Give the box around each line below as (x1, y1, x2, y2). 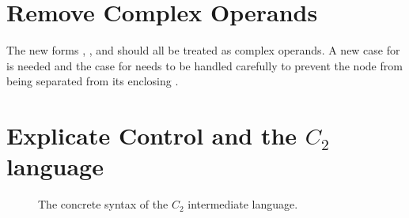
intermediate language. (187, 196, 298, 212)
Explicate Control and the (6, 119, 297, 152)
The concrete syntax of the (38, 196, 169, 212)
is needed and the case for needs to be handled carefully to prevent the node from (6, 57, 403, 73)
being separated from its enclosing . (6, 73, 179, 89)
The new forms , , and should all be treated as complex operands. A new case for (6, 42, 400, 58)
